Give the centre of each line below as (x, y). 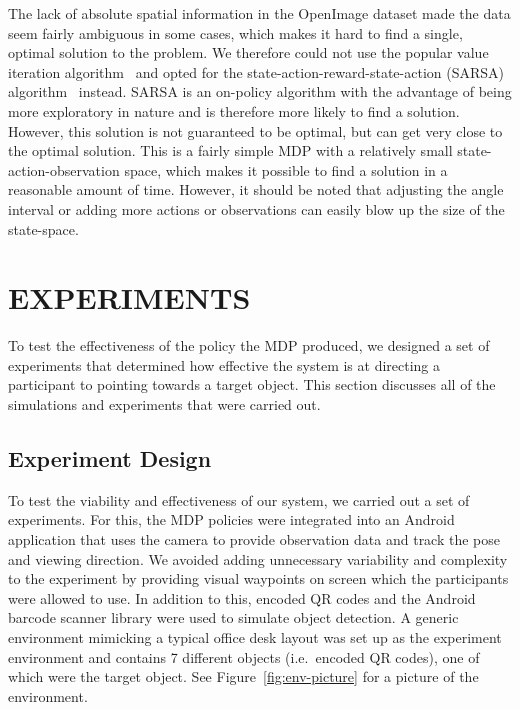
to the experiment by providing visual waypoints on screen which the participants (258, 578)
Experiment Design (110, 458)
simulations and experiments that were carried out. (164, 404)
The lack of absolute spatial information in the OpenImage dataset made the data (259, 13)
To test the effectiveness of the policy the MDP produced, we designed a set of (249, 345)
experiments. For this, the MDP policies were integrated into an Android (231, 519)
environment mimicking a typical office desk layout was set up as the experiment (255, 636)
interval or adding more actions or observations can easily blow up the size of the (256, 208)
